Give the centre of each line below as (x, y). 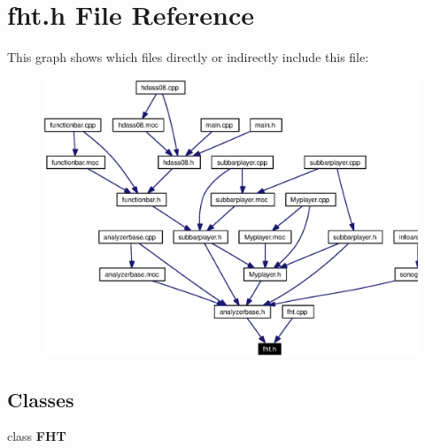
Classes (41, 399)
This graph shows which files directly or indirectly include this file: (188, 57)
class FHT (37, 436)
